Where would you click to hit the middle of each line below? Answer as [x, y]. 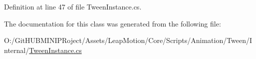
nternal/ [17, 50]
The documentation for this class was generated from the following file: [113, 23]
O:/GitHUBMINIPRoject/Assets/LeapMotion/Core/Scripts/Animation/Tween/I [128, 40]
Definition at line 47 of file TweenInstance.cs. [73, 6]
